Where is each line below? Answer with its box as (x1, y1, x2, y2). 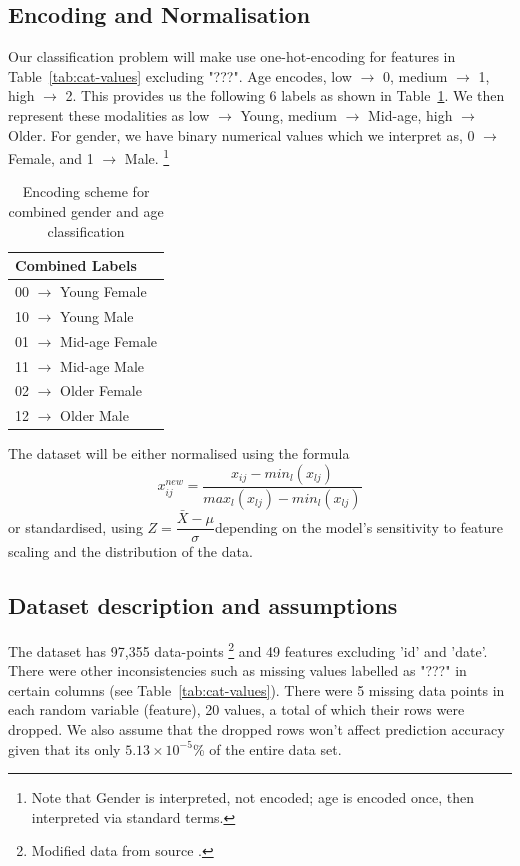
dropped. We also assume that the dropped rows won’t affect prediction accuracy (8, 718, 505, 739)
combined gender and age (8, 201, 164, 222)
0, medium (382, 65, 448, 86)
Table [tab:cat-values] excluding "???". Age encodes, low (8, 65, 352, 86)
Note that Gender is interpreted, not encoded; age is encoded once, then (31, 787, 474, 808)
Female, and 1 (8, 147, 94, 168)
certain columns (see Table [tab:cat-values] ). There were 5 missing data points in (8, 679, 505, 700)
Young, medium (240, 104, 337, 125)
